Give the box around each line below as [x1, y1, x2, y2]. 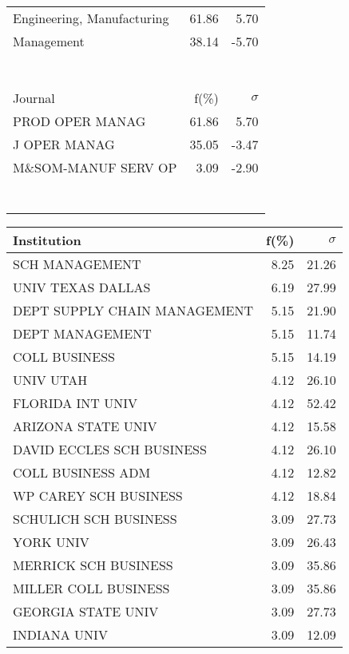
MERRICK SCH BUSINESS [13, 556, 173, 574]
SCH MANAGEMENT [13, 255, 141, 273]
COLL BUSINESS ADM [13, 463, 151, 482]
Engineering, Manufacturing [13, 9, 169, 27]
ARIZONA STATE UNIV [13, 417, 157, 435]
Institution [13, 231, 81, 249]
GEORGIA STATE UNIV [13, 602, 159, 620]
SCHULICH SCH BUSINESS [13, 509, 177, 528]
